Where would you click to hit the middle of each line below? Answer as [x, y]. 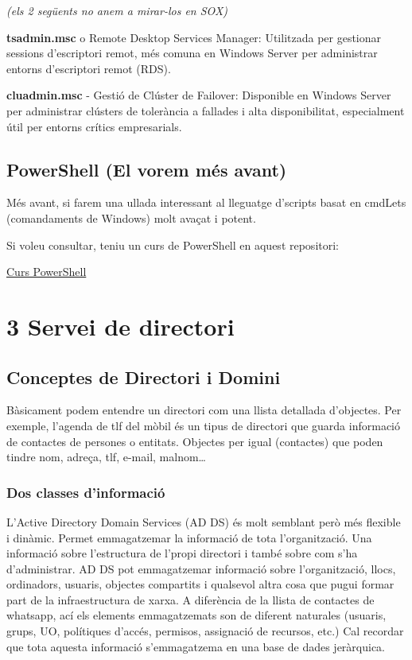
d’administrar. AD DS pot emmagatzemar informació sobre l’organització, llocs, [201, 568]
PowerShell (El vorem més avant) [147, 169]
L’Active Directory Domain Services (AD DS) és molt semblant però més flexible [204, 521]
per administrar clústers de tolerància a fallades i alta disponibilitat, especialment [206, 110]
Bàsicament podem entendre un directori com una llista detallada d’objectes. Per [204, 410]
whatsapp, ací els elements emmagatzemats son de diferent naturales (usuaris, [196, 615]
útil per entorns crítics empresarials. [94, 126]
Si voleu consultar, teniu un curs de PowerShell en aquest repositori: [173, 245]
